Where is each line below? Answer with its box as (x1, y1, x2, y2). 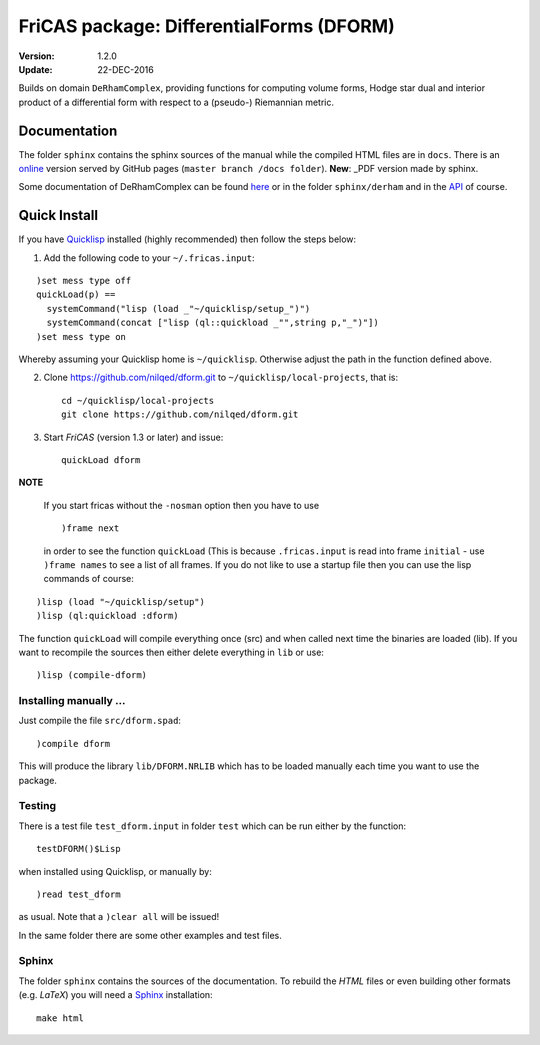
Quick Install (18, 207, 99, 224)
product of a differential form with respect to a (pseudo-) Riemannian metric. (18, 96, 335, 108)
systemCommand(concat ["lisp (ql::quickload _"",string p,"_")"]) (46, 317, 379, 329)
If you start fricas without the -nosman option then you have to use (43, 499, 320, 511)
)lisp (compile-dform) (36, 670, 148, 681)
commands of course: (43, 573, 134, 585)
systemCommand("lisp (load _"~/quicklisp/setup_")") (46, 303, 311, 314)
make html (36, 1012, 84, 1024)
